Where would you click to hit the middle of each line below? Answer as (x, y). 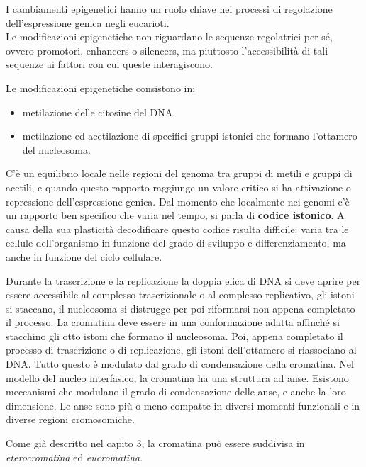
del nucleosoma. (56, 149)
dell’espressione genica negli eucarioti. (88, 22)
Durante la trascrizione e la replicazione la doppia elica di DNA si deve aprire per (183, 280)
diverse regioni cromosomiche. (70, 419)
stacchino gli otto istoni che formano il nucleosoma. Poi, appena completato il (174, 336)
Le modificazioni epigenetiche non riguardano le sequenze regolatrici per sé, (169, 36)
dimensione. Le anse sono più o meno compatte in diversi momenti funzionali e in (183, 405)
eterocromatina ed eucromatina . (74, 457)
